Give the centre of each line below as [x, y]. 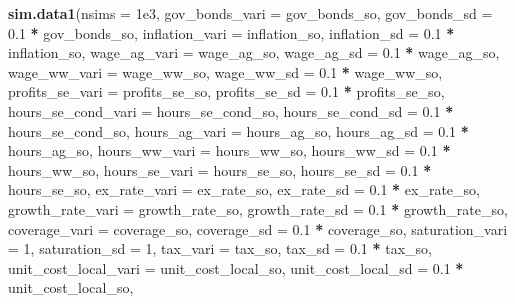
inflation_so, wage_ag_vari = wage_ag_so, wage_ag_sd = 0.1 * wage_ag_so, [254, 52]
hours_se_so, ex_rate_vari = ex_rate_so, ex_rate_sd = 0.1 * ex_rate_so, [244, 189]
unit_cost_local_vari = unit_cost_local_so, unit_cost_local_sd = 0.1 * [236, 267]
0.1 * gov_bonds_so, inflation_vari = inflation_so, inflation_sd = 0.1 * [231, 32]
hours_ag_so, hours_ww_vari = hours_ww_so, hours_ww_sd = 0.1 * [229, 150]
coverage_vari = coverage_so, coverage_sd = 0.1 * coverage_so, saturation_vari [258, 228]
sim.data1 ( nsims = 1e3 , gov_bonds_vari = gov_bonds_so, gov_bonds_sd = [250, 13]
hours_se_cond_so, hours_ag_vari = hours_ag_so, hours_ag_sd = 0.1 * [238, 130]
